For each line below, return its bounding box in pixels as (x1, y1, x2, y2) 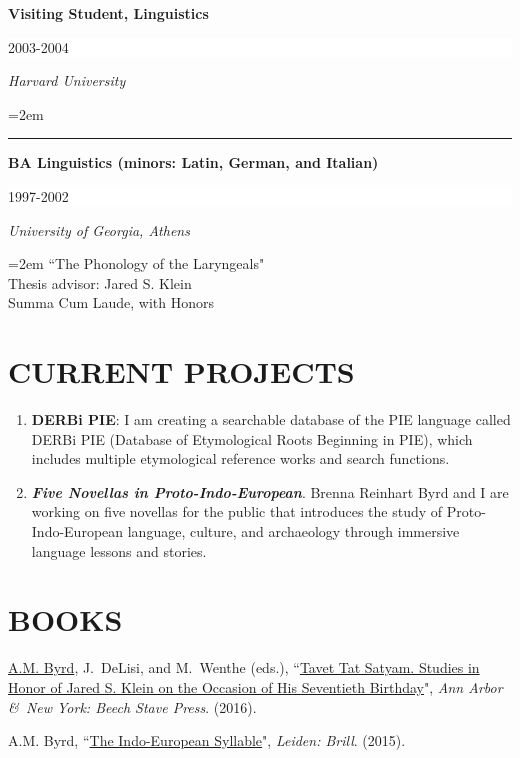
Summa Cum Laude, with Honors (8, 292, 215, 313)
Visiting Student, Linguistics (8, 3, 209, 23)
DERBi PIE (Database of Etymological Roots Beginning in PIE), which (31, 428, 473, 449)
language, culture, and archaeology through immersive (127, 521, 460, 542)
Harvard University (8, 70, 126, 91)
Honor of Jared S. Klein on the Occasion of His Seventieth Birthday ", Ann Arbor (8, 676, 503, 697)
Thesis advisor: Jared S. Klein (8, 272, 192, 293)
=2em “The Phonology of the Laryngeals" (8, 253, 265, 274)
